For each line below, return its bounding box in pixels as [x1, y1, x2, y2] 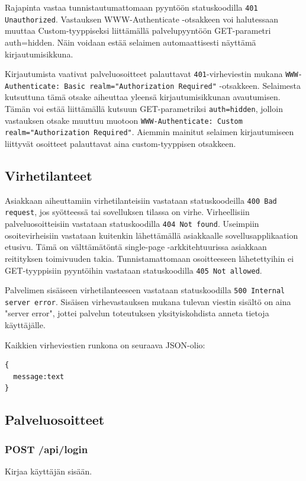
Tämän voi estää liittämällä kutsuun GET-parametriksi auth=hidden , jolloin [5, 102, 283, 114]
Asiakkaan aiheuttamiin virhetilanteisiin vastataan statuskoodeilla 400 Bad [5, 194, 277, 206]
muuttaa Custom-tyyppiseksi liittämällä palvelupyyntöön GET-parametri [5, 24, 271, 37]
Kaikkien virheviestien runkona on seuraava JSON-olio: [5, 338, 205, 351]
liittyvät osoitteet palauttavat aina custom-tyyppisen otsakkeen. [5, 137, 236, 149]
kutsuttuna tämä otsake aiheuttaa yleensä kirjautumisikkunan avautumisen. [5, 91, 281, 103]
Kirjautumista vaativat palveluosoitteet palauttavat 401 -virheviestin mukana [5, 68, 283, 80]
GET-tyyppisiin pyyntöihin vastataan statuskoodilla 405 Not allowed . [5, 264, 262, 276]
